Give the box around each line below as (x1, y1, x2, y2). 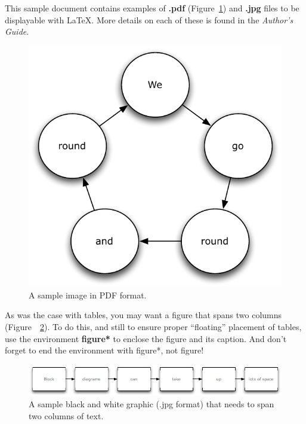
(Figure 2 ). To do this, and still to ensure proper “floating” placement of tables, (5, 320, 302, 333)
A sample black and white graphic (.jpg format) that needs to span (29, 398, 274, 410)
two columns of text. (29, 409, 104, 422)
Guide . (5, 25, 29, 38)
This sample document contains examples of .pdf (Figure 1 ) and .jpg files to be (5, 2, 299, 14)
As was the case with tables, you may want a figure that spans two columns (5, 309, 282, 321)
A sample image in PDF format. (29, 288, 147, 301)
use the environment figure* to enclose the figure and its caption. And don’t (5, 332, 287, 344)
